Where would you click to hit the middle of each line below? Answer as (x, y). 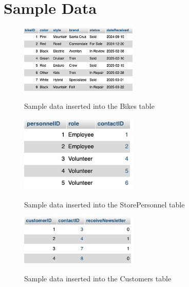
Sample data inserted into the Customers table (98, 278)
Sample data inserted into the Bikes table (89, 106)
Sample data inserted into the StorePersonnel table (105, 204)
